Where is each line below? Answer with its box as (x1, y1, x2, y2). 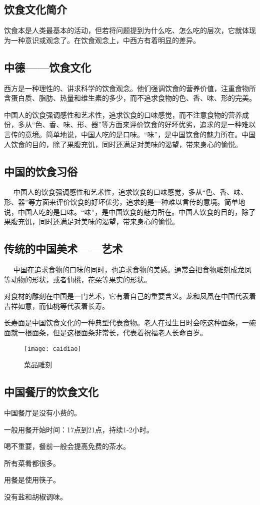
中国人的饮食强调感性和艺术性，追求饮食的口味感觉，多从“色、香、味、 (13, 187, 248, 197)
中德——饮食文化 (4, 59, 91, 75)
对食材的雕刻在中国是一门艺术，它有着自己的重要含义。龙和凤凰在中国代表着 (4, 291, 256, 301)
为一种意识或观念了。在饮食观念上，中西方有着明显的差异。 (4, 35, 200, 45)
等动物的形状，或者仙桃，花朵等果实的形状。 (4, 274, 151, 284)
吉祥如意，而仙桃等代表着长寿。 (4, 300, 109, 311)
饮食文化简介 (4, 2, 67, 17)
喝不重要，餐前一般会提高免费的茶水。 (4, 441, 130, 451)
